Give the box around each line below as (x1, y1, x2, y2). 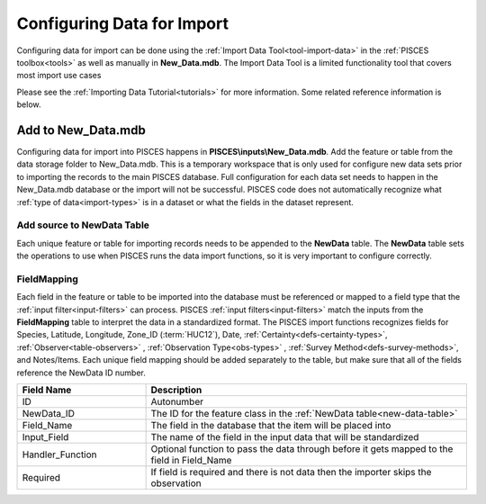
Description (150, 383, 202, 396)
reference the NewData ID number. (16, 367, 146, 378)
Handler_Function (22, 448, 98, 461)
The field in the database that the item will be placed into (150, 418, 391, 431)
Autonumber (150, 395, 204, 408)
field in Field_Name (150, 454, 232, 466)
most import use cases (16, 70, 102, 81)
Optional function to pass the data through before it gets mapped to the (150, 442, 454, 454)
